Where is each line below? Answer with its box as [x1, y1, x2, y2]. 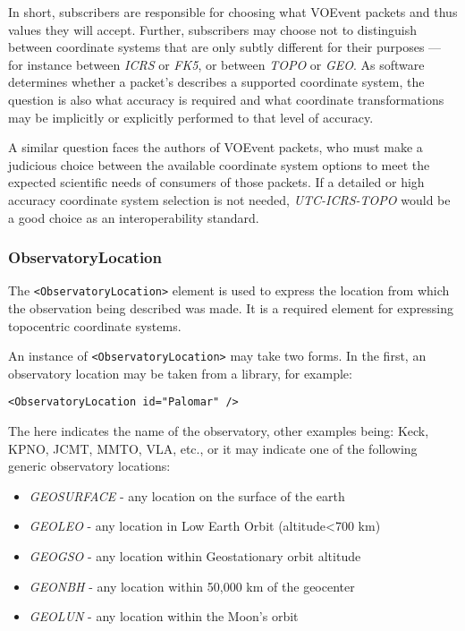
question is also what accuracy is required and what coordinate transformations [8, 90, 444, 108]
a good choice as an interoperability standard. [8, 208, 259, 226]
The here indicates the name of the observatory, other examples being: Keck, [8, 422, 429, 440]
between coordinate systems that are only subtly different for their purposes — [8, 38, 442, 56]
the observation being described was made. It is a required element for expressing [8, 299, 454, 317]
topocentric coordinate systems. [8, 316, 182, 335]
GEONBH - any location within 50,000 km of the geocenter [29, 576, 355, 595]
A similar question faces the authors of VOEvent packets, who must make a [8, 138, 423, 157]
